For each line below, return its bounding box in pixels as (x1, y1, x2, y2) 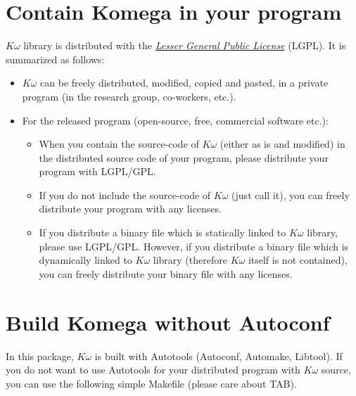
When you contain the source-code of (39, 136, 199, 151)
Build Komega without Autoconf (6, 307, 330, 336)
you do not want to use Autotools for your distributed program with (6, 362, 300, 377)
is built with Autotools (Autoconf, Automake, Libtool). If (94, 348, 343, 363)
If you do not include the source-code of (39, 187, 211, 202)
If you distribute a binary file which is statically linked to (39, 225, 286, 240)
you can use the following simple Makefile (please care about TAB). (6, 376, 297, 390)
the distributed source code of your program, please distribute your (39, 150, 329, 165)
